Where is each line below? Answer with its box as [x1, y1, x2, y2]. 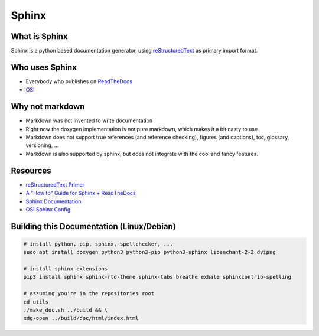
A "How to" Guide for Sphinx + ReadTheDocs [25, 190, 136, 197]
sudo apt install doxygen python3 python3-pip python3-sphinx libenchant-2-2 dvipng [23, 249, 276, 256]
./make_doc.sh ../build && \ [23, 307, 108, 314]
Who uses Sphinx [11, 62, 77, 72]
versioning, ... [25, 142, 59, 149]
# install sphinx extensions [23, 266, 108, 272]
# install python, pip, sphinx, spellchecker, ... [23, 240, 174, 247]
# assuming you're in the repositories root [23, 290, 155, 297]
